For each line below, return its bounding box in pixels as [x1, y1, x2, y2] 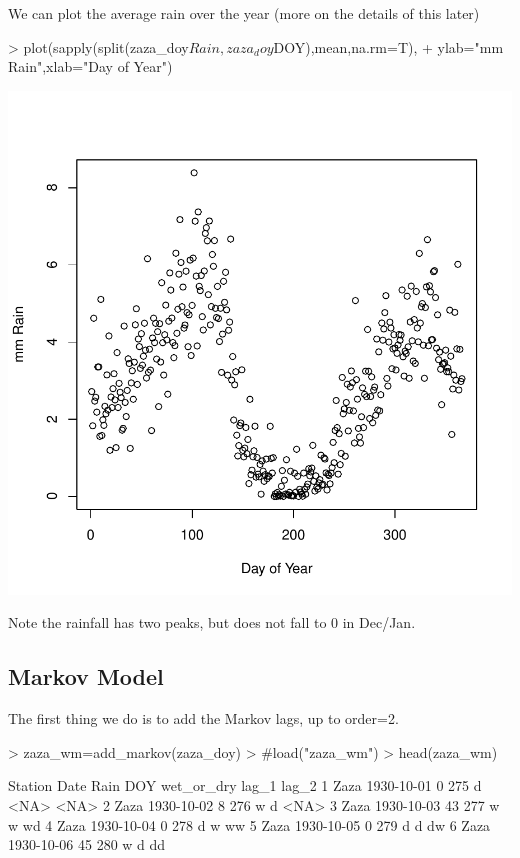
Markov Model [8, 661, 164, 692]
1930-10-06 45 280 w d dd [8, 834, 166, 855]
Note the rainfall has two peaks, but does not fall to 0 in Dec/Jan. [8, 612, 416, 633]
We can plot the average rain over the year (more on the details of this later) [8, 3, 480, 23]
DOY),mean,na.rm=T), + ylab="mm [273, 36, 504, 57]
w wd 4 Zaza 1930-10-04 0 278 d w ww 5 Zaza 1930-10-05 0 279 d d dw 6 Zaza [8, 814, 491, 835]
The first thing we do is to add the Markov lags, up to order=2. [8, 708, 399, 729]
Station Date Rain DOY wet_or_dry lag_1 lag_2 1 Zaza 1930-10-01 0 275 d [8, 775, 482, 796]
